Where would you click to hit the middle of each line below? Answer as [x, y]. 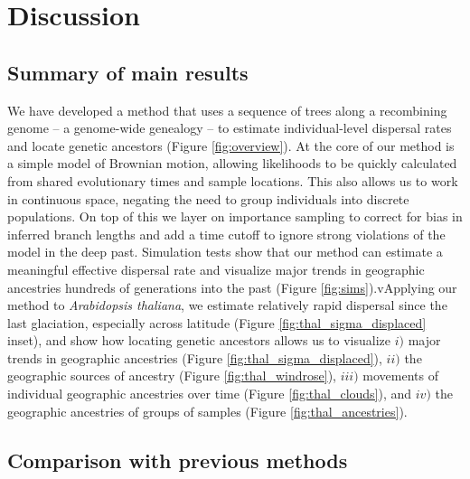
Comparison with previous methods [178, 460]
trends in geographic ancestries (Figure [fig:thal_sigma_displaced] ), [195, 357]
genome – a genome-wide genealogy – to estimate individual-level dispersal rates [230, 128]
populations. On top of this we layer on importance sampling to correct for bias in [235, 216]
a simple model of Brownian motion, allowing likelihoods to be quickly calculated [232, 163]
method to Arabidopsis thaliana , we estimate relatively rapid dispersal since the [227, 305]
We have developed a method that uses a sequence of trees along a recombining [227, 110]
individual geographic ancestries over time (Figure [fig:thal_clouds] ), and [210, 394]
